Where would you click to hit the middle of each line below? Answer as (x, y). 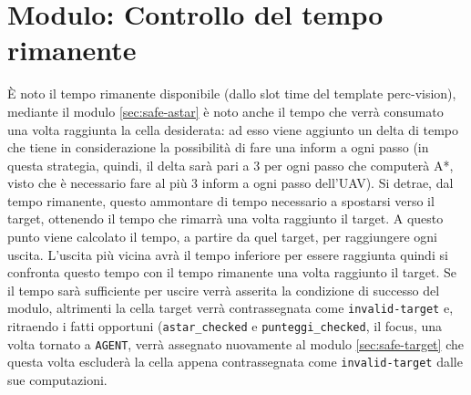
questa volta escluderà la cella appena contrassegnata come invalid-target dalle (235, 362)
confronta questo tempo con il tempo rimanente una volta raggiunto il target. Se (232, 272)
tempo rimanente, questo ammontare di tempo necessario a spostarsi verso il (221, 200)
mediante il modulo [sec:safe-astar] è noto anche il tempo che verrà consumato (225, 111)
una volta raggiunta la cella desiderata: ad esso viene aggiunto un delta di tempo (233, 129)
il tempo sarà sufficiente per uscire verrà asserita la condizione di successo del (224, 290)
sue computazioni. (57, 380)
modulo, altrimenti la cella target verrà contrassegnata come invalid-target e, (230, 308)
